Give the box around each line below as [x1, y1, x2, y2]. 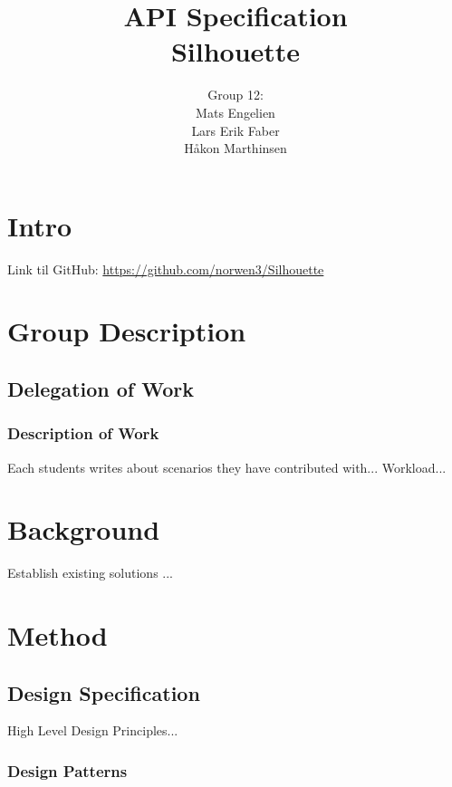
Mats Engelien [196, 102, 275, 121]
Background [7, 511, 160, 548]
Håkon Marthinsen [184, 139, 287, 158]
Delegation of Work [7, 374, 195, 402]
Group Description [7, 312, 246, 350]
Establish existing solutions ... [7, 563, 173, 582]
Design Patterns [7, 760, 128, 782]
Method [7, 617, 108, 654]
